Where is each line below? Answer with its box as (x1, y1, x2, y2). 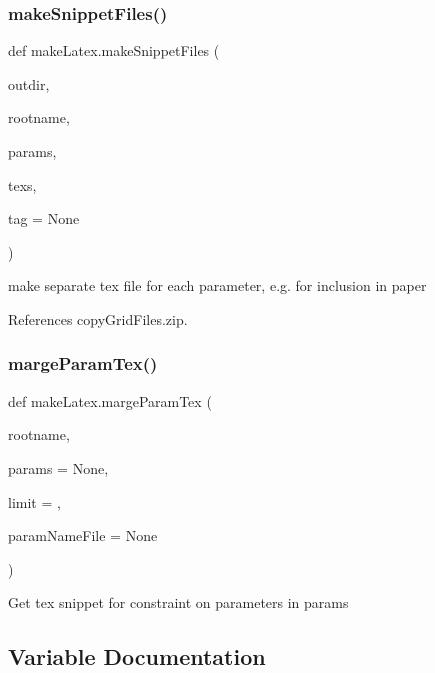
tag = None (8, 208, 80, 229)
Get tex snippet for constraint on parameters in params (8, 592, 349, 613)
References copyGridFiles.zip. (8, 308, 188, 329)
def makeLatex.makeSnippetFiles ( (8, 40, 220, 61)
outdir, (8, 73, 50, 94)
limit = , (8, 491, 61, 512)
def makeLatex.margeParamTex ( (8, 390, 212, 411)
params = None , (8, 457, 109, 478)
